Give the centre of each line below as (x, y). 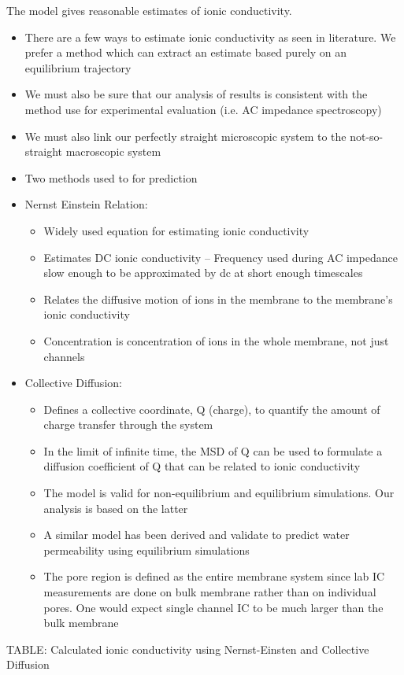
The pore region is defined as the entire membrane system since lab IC (214, 576)
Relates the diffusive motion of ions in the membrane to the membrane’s (218, 299)
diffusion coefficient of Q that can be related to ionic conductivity (202, 466)
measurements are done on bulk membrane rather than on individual (210, 592)
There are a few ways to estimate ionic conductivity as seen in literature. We (210, 37)
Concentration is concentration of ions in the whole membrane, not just (216, 340)
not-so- (367, 136)
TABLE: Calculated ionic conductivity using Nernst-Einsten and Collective (188, 649)
